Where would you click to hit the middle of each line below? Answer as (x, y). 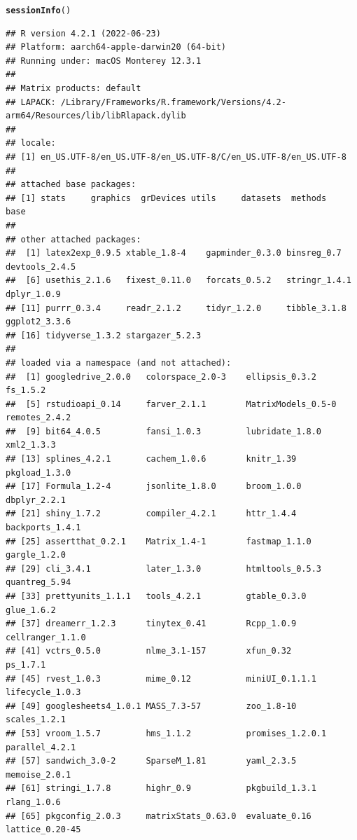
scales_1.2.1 (36, 720)
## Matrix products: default (73, 89)
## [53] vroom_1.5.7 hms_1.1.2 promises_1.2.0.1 (166, 733)
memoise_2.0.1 (38, 774)
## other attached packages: (73, 239)
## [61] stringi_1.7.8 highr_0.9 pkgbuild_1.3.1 (161, 789)
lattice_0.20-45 (43, 830)
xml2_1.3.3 (31, 445)
